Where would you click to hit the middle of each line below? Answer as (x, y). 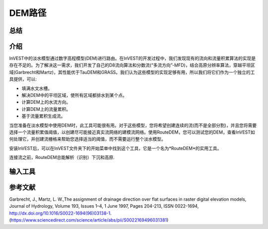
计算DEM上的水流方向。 (46, 102)
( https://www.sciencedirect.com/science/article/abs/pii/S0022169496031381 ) (89, 220)
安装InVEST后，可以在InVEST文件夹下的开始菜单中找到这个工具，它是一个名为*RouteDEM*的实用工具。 (115, 148)
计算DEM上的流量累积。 (46, 109)
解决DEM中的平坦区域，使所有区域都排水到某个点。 (74, 95)
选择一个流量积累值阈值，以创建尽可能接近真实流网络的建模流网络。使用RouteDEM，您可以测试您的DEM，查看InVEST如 (132, 132)
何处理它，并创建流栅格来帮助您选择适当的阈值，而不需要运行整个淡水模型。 (87, 139)
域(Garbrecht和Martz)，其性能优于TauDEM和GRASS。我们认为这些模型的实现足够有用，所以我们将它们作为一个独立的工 (132, 72)
